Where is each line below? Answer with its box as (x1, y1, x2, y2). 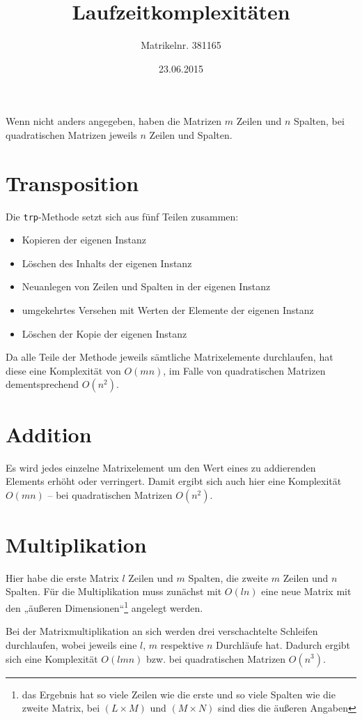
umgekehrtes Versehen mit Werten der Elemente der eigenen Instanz (22, 303, 314, 317)
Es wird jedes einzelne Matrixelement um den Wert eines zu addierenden (6, 460, 316, 474)
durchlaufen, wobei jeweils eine (6, 637, 137, 652)
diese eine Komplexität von (6, 363, 121, 377)
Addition (6, 419, 92, 448)
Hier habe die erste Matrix (6, 570, 119, 585)
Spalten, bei (294, 114, 345, 128)
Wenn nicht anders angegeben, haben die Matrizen (6, 114, 222, 128)
